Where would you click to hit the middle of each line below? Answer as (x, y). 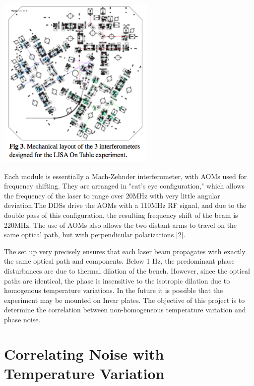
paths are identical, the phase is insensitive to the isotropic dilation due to (117, 280)
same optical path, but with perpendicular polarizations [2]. (95, 235)
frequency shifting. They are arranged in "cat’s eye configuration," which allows (124, 186)
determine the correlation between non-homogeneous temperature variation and (125, 310)
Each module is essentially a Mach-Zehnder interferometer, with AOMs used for (126, 176)
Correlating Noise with (84, 353)
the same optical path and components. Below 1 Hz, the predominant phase (119, 261)
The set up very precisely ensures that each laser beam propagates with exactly (125, 251)
